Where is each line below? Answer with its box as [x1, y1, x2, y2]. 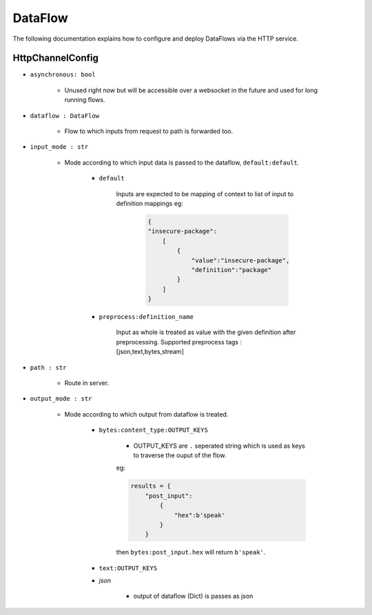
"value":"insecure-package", [191, 256, 290, 264]
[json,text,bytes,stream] [116, 348, 184, 356]
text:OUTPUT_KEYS [99, 564, 158, 572]
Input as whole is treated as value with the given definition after [116, 328, 296, 337]
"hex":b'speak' [174, 511, 225, 519]
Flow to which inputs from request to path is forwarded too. [64, 127, 234, 136]
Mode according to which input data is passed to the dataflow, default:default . [64, 158, 300, 167]
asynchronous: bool [30, 71, 96, 79]
